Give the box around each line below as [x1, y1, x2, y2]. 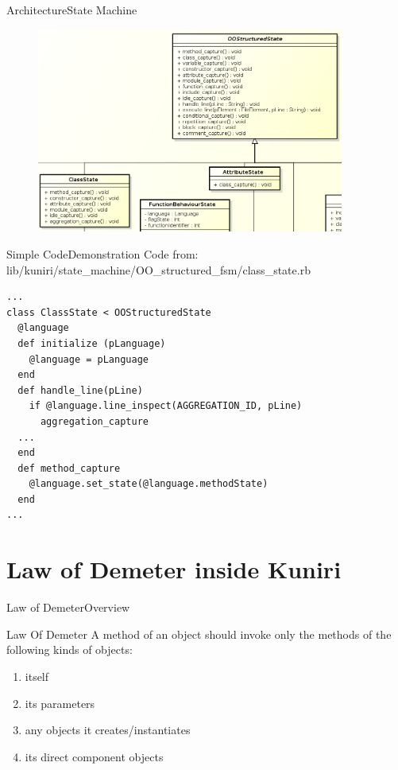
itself [25, 667, 49, 684]
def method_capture [17, 462, 121, 474]
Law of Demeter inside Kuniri [6, 553, 342, 585]
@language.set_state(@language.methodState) [29, 478, 269, 490]
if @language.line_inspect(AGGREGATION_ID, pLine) [29, 400, 303, 412]
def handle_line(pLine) [17, 384, 143, 396]
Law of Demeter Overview [6, 599, 130, 616]
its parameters [25, 694, 95, 711]
